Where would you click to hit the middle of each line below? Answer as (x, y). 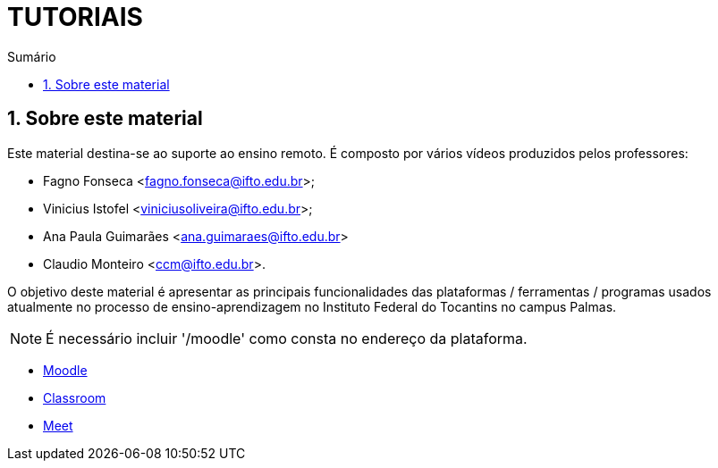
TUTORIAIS (75, 17)
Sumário (32, 56)
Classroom (75, 397)
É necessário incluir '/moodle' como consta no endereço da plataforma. (287, 338)
